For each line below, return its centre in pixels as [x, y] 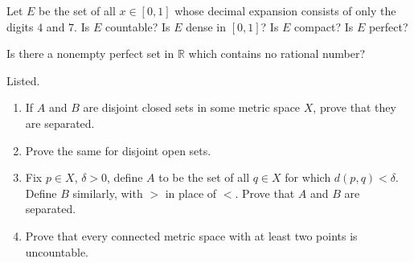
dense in [206, 26]
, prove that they [355, 107]
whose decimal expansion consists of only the [285, 10]
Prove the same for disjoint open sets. [118, 150]
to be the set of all [204, 177]
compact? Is [324, 26]
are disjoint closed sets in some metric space [192, 107]
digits [20, 26]
